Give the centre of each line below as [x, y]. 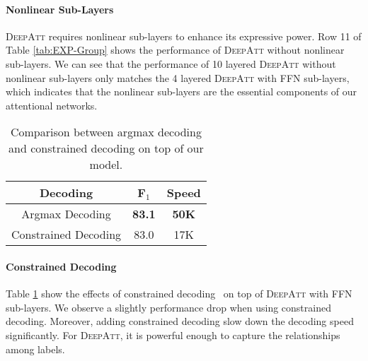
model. [106, 165]
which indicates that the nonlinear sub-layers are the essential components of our [182, 91]
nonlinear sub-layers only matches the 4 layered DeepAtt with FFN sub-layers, [178, 77]
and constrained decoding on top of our [106, 148]
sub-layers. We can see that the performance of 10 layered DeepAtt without [171, 63]
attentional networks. [52, 105]
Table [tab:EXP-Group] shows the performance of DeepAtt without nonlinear [175, 50]
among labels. [35, 349]
